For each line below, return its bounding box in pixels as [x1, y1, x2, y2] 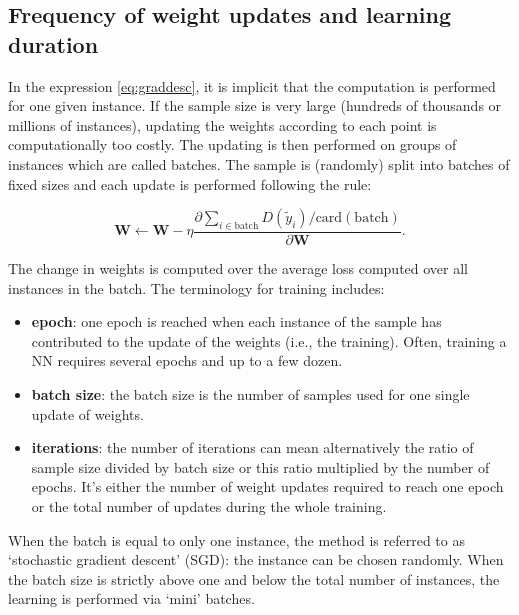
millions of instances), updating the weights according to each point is [8, 114, 437, 135]
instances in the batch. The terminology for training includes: [8, 277, 385, 298]
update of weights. [31, 403, 144, 424]
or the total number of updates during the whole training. [31, 495, 387, 516]
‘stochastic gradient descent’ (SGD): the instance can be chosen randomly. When [8, 549, 504, 570]
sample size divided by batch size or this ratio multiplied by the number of [31, 456, 490, 477]
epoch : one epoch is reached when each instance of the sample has [31, 311, 442, 332]
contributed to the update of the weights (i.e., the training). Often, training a [31, 330, 507, 351]
